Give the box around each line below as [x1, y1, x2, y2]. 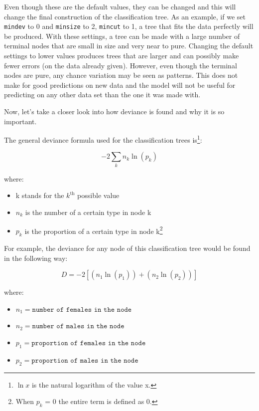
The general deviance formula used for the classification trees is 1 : [4, 133, 202, 145]
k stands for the [15, 190, 64, 201]
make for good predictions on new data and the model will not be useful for [4, 79, 236, 90]
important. [4, 116, 37, 126]
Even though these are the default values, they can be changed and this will [4, 1, 236, 11]
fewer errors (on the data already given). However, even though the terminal [4, 60, 237, 70]
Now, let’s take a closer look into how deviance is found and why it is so [4, 106, 225, 116]
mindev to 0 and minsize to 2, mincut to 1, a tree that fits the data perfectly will [4, 21, 254, 31]
